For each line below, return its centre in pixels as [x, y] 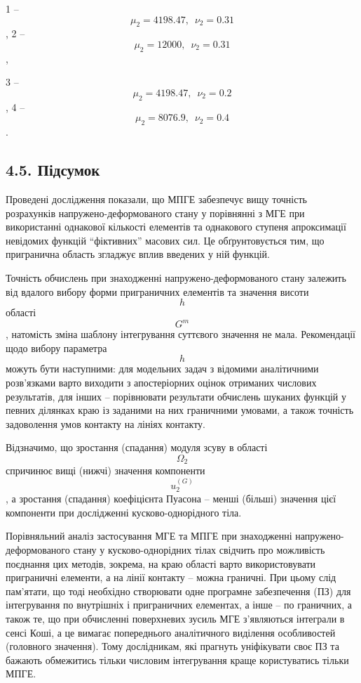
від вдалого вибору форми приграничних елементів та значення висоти [157, 291]
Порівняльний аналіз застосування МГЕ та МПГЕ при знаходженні [149, 536]
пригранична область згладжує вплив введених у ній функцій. [138, 254]
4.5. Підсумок [53, 170]
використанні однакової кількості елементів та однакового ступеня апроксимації [176, 227]
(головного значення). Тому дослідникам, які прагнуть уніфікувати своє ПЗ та [172, 646]
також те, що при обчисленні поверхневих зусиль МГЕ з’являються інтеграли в [175, 618]
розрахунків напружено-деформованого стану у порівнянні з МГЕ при [155, 213]
